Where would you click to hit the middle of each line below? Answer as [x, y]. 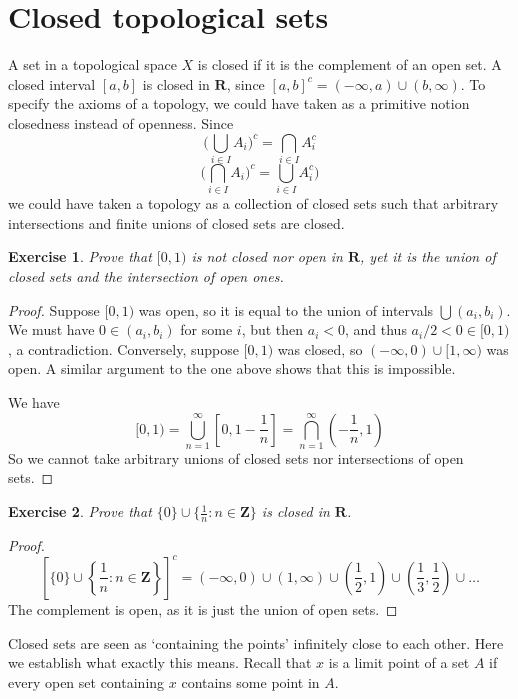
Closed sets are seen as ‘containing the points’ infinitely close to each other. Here [256, 642]
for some [206, 329]
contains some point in [250, 681]
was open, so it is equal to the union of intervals [286, 309]
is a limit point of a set [399, 662]
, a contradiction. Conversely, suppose [123, 348]
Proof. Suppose [54, 309]
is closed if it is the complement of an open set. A [349, 64]
